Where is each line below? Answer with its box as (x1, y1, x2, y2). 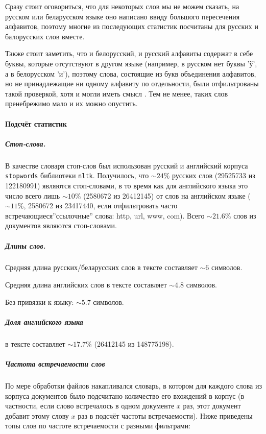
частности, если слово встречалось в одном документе (5, 400, 175, 411)
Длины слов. (5, 240, 46, 251)
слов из (233, 210, 256, 221)
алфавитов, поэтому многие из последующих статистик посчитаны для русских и (5, 21, 258, 32)
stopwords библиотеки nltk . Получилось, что (5, 170, 149, 181)
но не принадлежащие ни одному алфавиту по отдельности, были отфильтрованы (5, 78, 259, 89)
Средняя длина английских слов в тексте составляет (5, 279, 167, 290)
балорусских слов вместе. (5, 31, 85, 41)
